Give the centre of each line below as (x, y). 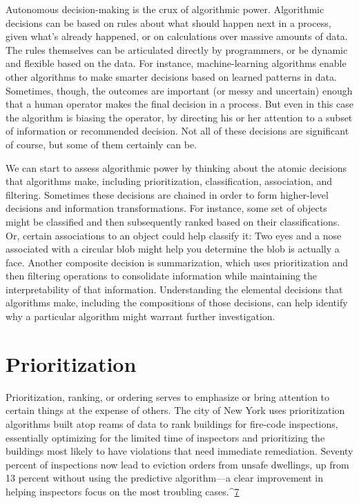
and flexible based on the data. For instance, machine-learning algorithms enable (176, 63)
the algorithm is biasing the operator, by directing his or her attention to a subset (179, 117)
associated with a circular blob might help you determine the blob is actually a (173, 249)
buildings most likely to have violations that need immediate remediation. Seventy (179, 451)
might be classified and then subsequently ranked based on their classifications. (173, 221)
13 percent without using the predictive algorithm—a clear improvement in (164, 478)
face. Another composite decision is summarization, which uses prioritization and (177, 262)
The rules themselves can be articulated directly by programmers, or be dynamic (177, 49)
